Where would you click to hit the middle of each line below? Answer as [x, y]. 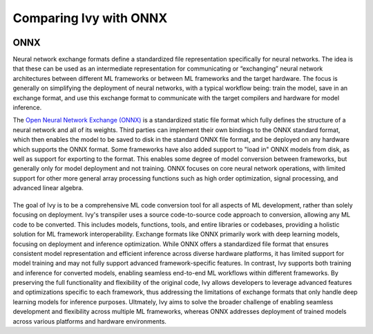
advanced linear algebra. [48, 188]
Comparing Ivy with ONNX [90, 18]
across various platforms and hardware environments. [90, 321]
